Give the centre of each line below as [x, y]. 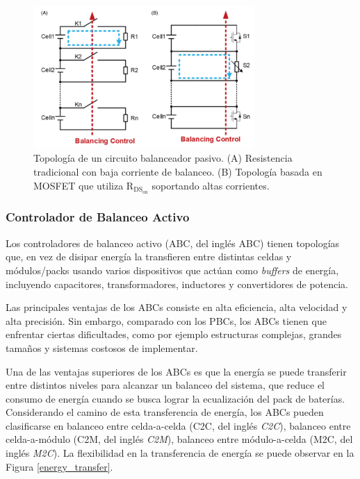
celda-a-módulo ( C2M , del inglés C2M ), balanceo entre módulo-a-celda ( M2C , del [179, 439]
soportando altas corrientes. [211, 185]
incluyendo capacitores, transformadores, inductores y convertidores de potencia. [177, 284]
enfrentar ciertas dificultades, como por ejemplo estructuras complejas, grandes [174, 334]
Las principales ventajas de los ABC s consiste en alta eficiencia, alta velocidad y [177, 307]
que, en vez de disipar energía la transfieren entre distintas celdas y [149, 257]
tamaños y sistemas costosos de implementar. [102, 347]
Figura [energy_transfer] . [59, 466]
